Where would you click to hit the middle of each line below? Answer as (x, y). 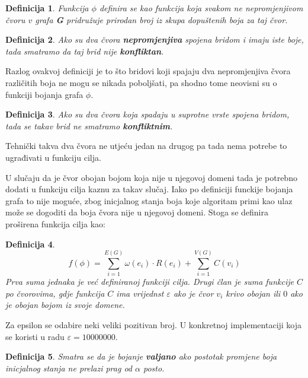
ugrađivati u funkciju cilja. (53, 157)
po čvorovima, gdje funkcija (55, 293)
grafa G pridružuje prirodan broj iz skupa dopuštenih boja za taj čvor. (161, 19)
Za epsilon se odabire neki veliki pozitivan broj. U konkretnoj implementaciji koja (154, 325)
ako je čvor (193, 293)
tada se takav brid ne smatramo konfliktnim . (89, 126)
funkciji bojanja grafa (44, 94)
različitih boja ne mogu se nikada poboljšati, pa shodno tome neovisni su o (141, 82)
